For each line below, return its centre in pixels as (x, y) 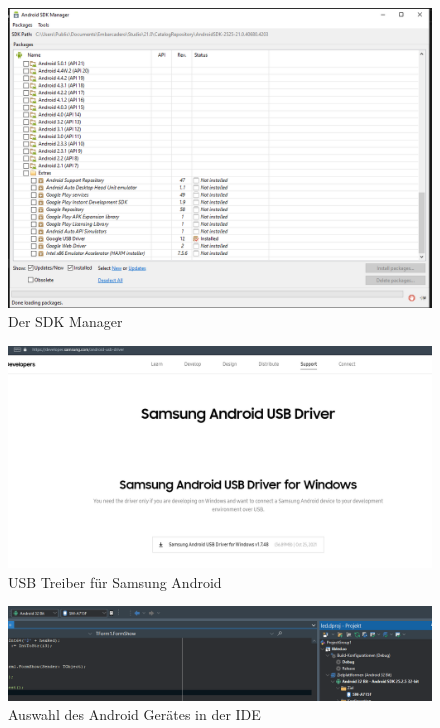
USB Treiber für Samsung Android (115, 581)
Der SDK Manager (65, 321)
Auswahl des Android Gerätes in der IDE (134, 714)
